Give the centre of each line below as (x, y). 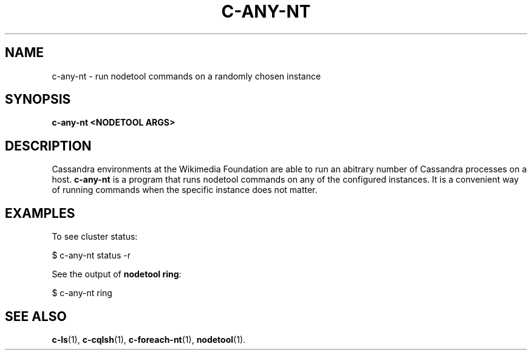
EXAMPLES (40, 213)
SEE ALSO (36, 316)
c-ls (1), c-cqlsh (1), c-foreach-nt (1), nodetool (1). (149, 339)
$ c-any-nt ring (82, 293)
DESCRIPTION (48, 146)
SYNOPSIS (38, 100)
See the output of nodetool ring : (117, 274)
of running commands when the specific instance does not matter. (185, 190)
